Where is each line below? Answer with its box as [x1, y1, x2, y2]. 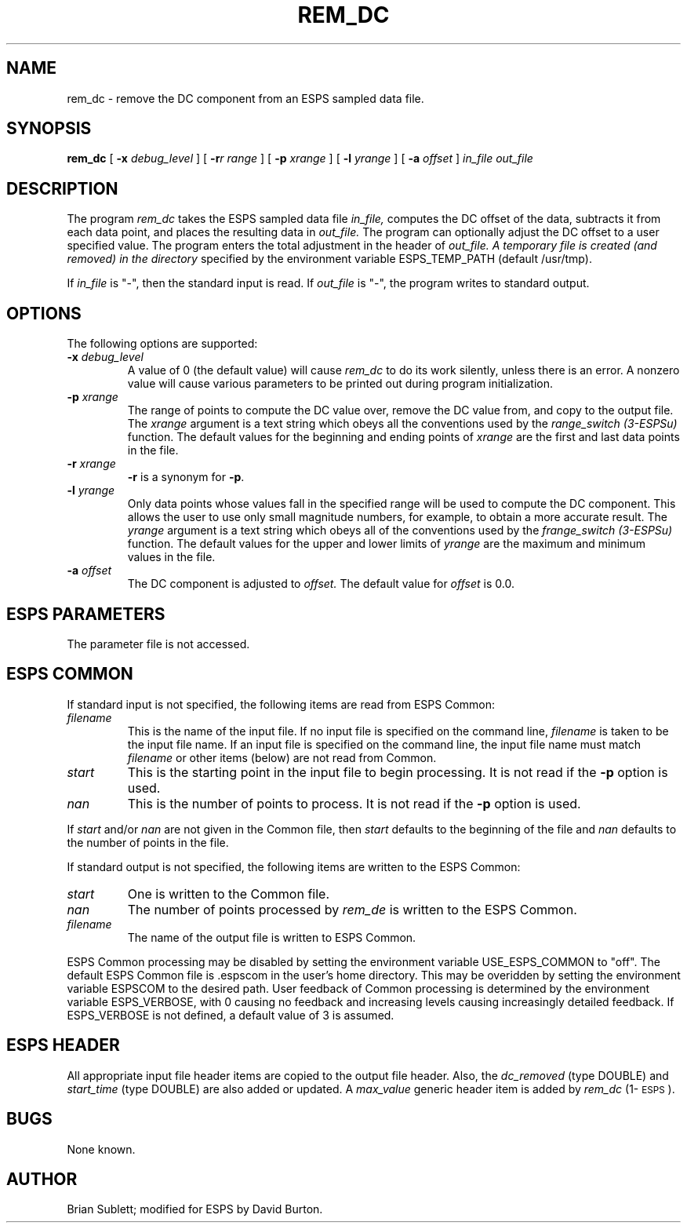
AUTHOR [6, 1169, 78, 1189]
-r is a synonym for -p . [127, 470, 245, 484]
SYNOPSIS [6, 119, 92, 139]
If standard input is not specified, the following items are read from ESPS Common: [67, 697, 496, 711]
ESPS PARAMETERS [6, 604, 165, 624]
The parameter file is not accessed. [67, 636, 250, 651]
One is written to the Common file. [127, 885, 330, 902]
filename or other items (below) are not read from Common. [127, 750, 437, 764]
